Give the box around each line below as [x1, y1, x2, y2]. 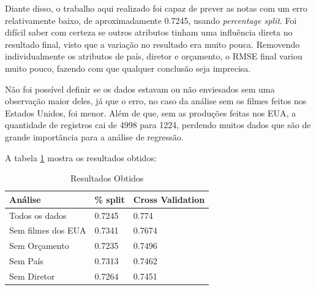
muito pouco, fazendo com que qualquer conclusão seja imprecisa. [5, 61, 251, 74]
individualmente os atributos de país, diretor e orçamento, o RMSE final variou [5, 50, 303, 63]
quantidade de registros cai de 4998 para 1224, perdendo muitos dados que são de [5, 118, 311, 131]
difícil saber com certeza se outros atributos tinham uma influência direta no [5, 26, 293, 39]
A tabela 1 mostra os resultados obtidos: [5, 151, 157, 164]
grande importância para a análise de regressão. [5, 130, 184, 143]
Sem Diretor [9, 269, 55, 282]
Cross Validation [133, 193, 205, 205]
